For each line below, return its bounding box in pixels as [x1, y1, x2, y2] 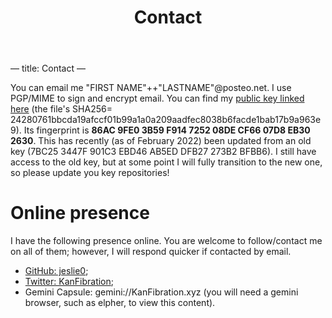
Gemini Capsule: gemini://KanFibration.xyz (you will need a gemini [24, 286, 299, 298]
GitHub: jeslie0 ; [24, 265, 89, 277]
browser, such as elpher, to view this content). [24, 297, 216, 309]
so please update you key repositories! [10, 167, 170, 179]
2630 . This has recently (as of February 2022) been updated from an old [10, 135, 312, 147]
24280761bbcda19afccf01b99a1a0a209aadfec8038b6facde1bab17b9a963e [10, 114, 322, 126]
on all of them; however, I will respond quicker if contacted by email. [10, 246, 292, 258]
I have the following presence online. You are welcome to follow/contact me [10, 235, 323, 247]
